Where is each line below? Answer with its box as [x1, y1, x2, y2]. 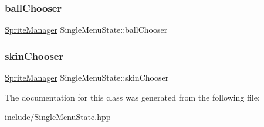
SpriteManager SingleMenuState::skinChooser [5, 71, 169, 84]
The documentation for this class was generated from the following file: [5, 91, 260, 103]
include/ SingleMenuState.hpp [5, 111, 111, 123]
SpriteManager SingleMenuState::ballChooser [5, 23, 168, 36]
